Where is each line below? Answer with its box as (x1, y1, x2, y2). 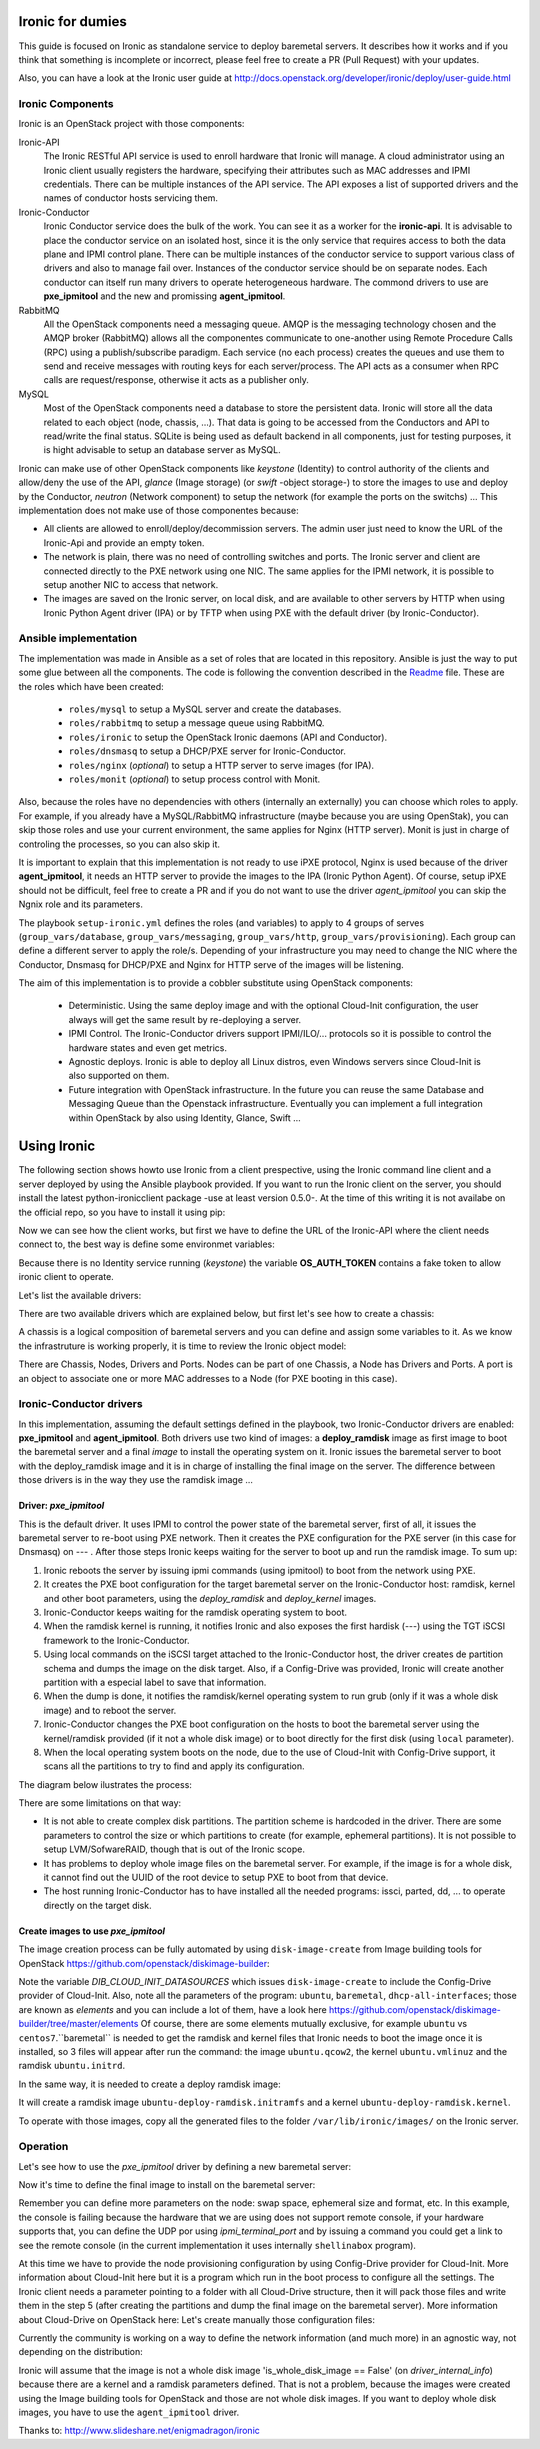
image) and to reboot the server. (43, 1704, 177, 1716)
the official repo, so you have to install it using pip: (18, 1206, 226, 1218)
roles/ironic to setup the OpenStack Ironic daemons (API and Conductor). (68, 731, 388, 743)
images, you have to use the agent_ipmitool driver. (18, 2406, 240, 2418)
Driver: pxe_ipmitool (18, 1500, 105, 1512)
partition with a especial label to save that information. (43, 1676, 267, 1688)
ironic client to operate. (18, 1271, 114, 1283)
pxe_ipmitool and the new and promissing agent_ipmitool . (43, 290, 286, 302)
